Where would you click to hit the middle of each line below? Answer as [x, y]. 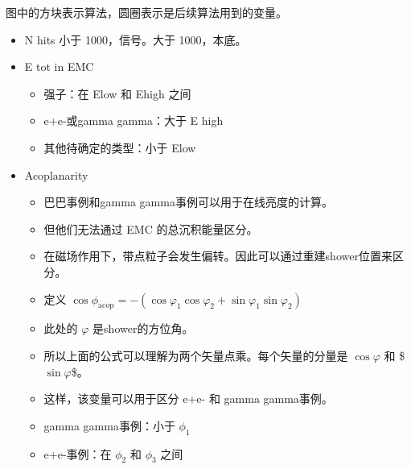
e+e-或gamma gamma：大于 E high [134, 120]
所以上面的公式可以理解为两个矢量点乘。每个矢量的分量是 [196, 355]
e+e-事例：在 [78, 453]
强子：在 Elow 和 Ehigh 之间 [117, 93]
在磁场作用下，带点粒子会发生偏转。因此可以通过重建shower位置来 [218, 256]
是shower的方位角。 [143, 328]
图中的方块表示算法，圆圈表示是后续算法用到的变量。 [146, 12]
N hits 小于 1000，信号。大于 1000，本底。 [136, 39]
